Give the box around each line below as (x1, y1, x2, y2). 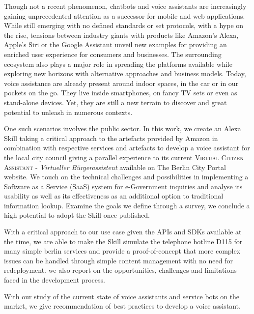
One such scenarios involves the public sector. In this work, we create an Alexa (4, 123, 241, 134)
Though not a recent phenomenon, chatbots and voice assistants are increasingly (4, 1, 247, 11)
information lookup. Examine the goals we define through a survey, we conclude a (4, 200, 250, 210)
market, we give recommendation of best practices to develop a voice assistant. (4, 301, 241, 311)
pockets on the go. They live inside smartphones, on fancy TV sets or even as (4, 87, 237, 98)
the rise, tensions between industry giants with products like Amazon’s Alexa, (4, 29, 239, 40)
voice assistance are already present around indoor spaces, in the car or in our (4, 78, 239, 88)
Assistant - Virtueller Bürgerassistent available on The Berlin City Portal (4, 162, 226, 172)
